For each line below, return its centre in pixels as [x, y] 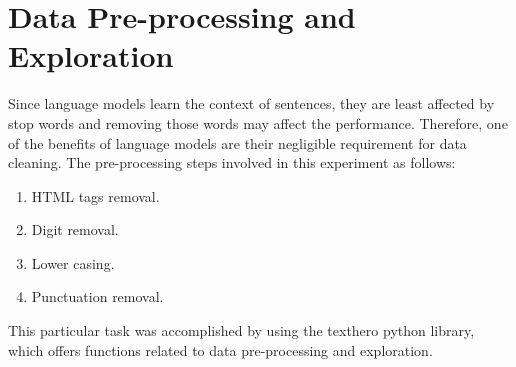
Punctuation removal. [97, 296]
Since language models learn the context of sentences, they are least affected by [251, 103]
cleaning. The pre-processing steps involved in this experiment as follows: [232, 162]
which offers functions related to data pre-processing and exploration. [220, 349]
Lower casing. [73, 262]
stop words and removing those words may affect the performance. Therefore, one [258, 122]
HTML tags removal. [95, 195]
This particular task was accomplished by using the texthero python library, [241, 330]
